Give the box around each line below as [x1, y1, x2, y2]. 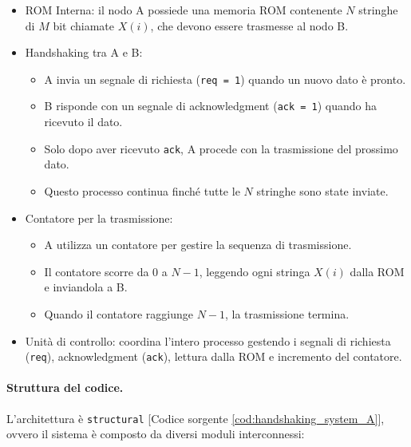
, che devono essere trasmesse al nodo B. [150, 17, 349, 34]
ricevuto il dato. [44, 113, 123, 130]
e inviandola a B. [44, 279, 128, 295]
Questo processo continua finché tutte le [44, 182, 240, 199]
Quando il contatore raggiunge [44, 305, 193, 322]
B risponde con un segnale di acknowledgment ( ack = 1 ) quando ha [44, 97, 377, 114]
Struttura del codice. [6, 379, 124, 396]
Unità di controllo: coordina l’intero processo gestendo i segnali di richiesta [25, 332, 391, 349]
